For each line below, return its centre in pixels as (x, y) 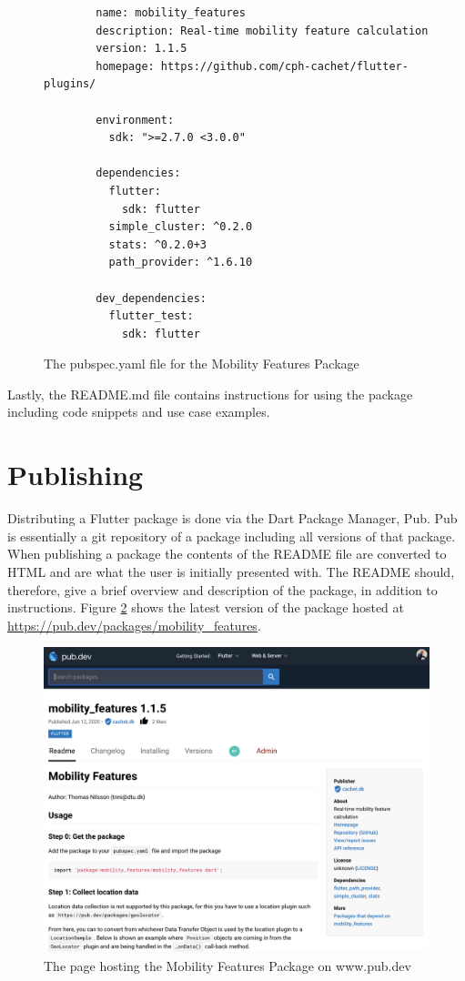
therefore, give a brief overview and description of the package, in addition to (222, 589)
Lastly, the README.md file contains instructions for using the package (210, 394)
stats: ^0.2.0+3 (157, 244)
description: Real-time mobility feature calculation (262, 30)
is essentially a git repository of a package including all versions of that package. (232, 536)
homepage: (125, 66)
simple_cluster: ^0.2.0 (181, 227)
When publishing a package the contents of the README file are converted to (227, 554)
